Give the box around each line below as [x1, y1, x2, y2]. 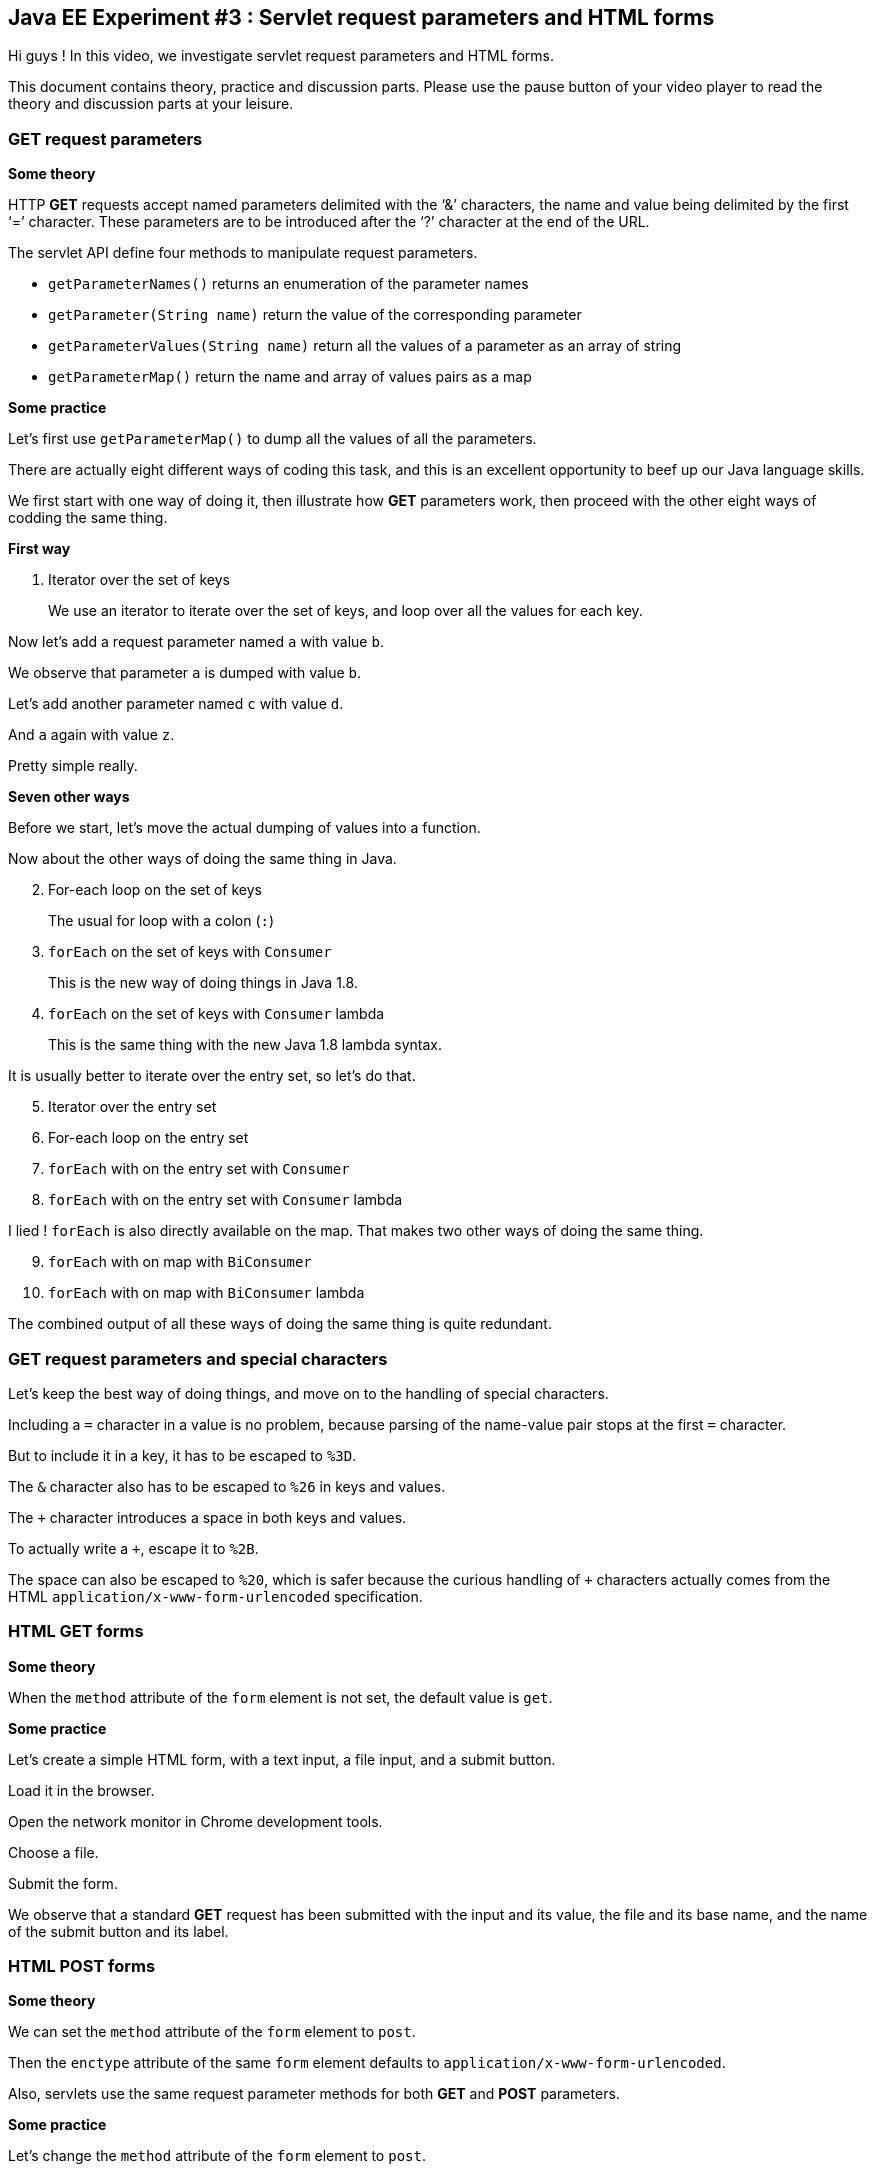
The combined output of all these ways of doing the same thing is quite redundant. [8, 1315, 552, 1333]
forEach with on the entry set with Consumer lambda [48, 1191, 403, 1209]
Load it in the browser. [8, 1781, 155, 1799]
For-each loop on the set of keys [48, 881, 262, 899]
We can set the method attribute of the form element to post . [8, 2023, 416, 2041]
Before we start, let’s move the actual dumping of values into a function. [8, 819, 481, 837]
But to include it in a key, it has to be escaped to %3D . [8, 1446, 357, 1464]
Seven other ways [8, 788, 130, 806]
